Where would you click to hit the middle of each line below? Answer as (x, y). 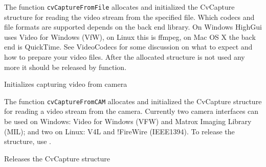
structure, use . (28, 141)
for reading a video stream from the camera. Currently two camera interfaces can (131, 111)
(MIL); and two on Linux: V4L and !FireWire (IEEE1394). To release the (119, 131)
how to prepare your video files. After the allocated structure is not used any (125, 57)
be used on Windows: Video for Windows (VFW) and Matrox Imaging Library (128, 121)
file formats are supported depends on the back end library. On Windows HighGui (133, 27)
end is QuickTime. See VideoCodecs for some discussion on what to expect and (128, 47)
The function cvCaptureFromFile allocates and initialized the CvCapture (119, 7)
